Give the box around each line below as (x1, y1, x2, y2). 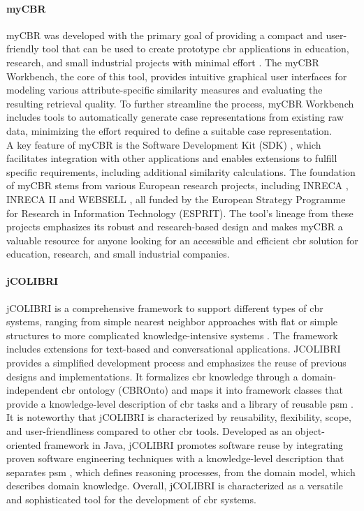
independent (6, 383, 59, 397)
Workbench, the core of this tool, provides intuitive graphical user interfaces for (6, 68, 347, 83)
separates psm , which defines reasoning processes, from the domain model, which (6, 464, 356, 479)
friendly (6, 41, 39, 56)
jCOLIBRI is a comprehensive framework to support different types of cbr (6, 300, 323, 315)
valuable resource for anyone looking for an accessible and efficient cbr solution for (6, 232, 358, 247)
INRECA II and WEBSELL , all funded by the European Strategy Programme (6, 191, 346, 206)
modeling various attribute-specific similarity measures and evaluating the (6, 82, 323, 97)
